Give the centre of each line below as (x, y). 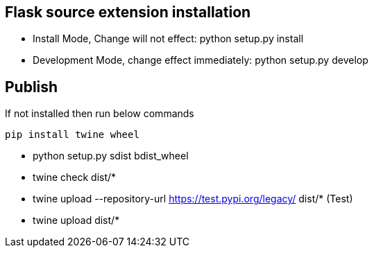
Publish (32, 87)
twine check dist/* (75, 177)
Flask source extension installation (128, 12)
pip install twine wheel (72, 135)
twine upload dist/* (76, 220)
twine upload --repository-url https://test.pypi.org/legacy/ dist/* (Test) (193, 199)
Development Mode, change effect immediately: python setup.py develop (201, 60)
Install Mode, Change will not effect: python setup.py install (168, 39)
